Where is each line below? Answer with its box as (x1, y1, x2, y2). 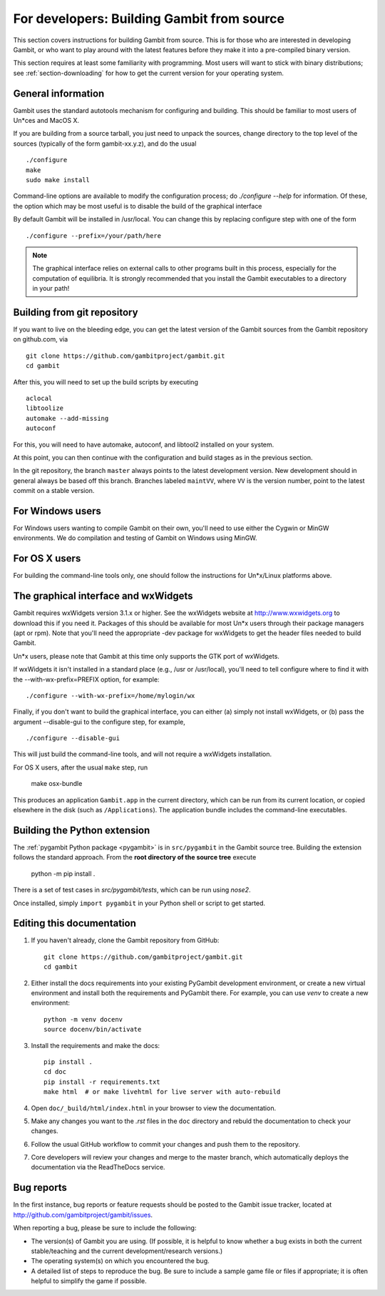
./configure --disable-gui (26, 734, 120, 742)
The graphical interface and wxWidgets (13, 590, 193, 602)
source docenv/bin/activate (43, 1025, 142, 1034)
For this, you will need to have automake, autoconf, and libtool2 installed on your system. (13, 440, 274, 449)
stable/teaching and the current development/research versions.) (31, 1247, 223, 1255)
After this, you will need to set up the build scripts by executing (13, 377, 199, 386)
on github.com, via (13, 335, 68, 344)
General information (13, 87, 105, 99)
